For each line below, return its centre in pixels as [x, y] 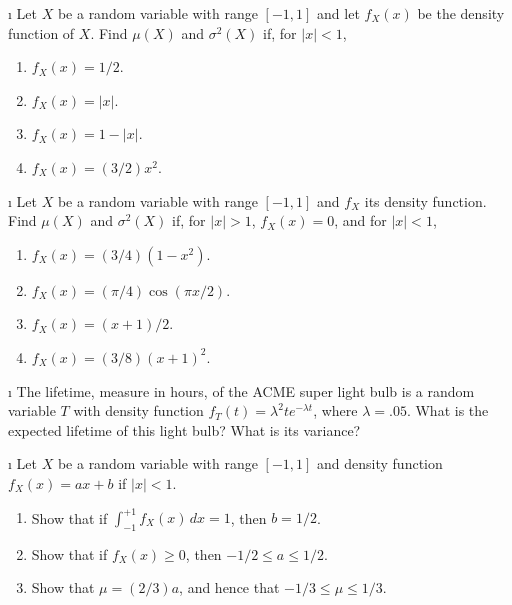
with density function [138, 410]
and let [338, 13]
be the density [461, 13]
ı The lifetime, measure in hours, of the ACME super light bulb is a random [241, 390]
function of [41, 32]
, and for [360, 220]
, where [335, 410]
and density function [380, 463]
